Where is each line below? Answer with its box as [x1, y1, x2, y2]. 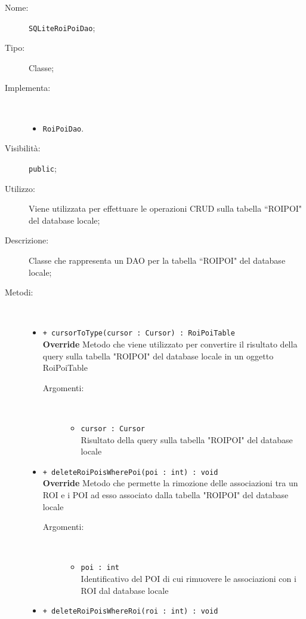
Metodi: [5, 286, 33, 298]
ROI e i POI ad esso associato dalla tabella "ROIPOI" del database [42, 489, 289, 501]
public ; [29, 161, 57, 174]
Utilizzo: [5, 182, 35, 194]
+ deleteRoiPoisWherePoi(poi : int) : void [42, 468, 218, 477]
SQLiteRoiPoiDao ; [29, 21, 95, 33]
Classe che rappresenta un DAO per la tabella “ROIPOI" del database [29, 254, 286, 266]
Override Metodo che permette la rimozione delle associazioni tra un [42, 477, 298, 489]
